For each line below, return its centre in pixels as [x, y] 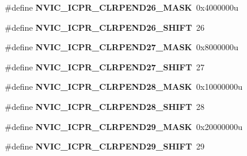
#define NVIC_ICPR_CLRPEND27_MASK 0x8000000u [122, 47]
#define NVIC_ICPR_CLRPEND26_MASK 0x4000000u [122, 7]
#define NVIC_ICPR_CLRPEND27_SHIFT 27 [105, 66]
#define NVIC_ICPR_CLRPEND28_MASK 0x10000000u [124, 87]
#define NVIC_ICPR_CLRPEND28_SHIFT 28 [105, 106]
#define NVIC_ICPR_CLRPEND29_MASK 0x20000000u [124, 126]
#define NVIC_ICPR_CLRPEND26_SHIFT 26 [105, 27]
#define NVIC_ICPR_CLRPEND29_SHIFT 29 [105, 146]
